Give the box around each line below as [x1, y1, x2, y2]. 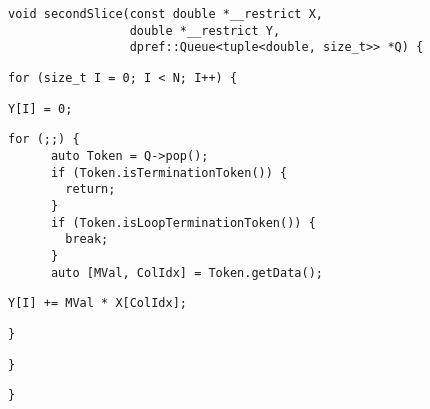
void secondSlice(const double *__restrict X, [8, 7, 323, 21]
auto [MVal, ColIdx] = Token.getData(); [50, 265, 323, 280]
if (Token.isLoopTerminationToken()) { [50, 215, 316, 230]
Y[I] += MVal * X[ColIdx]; [8, 296, 187, 311]
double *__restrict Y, [129, 23, 281, 38]
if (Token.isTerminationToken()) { [50, 165, 288, 180]
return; [65, 182, 116, 197]
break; [65, 232, 109, 247]
